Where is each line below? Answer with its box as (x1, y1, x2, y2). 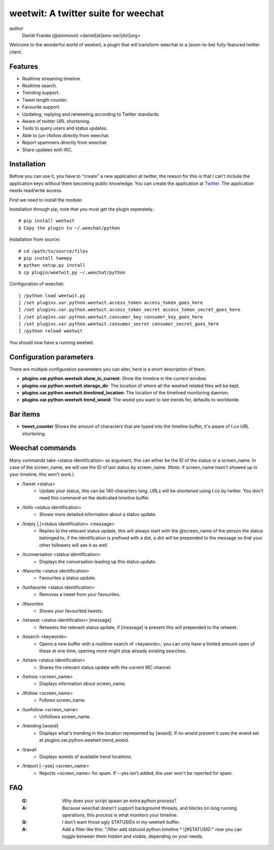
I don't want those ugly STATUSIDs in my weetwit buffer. (62, 819, 180, 825)
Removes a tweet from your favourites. (39, 591, 121, 597)
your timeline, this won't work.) (9, 471, 75, 478)
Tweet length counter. (22, 97, 68, 103)
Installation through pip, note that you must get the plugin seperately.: (9, 206, 155, 212)
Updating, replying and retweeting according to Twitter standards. (22, 111, 160, 117)
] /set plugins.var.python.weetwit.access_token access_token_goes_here (18, 300, 203, 305)
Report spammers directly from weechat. (22, 140, 108, 146)
